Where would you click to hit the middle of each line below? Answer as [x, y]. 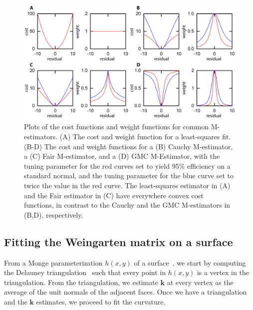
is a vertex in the [223, 272]
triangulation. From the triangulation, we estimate [81, 282]
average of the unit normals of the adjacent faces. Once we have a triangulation [126, 292]
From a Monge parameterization [53, 262]
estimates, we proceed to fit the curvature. [101, 301]
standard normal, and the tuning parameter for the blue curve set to [129, 175]
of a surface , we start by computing [190, 262]
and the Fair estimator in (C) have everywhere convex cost [114, 195]
